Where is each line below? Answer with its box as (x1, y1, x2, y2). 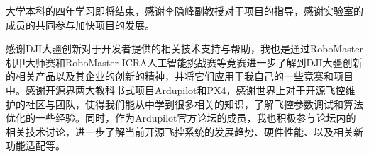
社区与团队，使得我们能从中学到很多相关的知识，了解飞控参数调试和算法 (25, 96, 363, 111)
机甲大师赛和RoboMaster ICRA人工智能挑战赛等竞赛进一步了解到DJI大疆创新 (6, 54, 363, 69)
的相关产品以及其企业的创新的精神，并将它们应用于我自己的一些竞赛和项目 (6, 69, 353, 83)
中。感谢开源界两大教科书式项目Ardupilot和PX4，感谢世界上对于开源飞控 (6, 82, 346, 97)
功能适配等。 (6, 138, 65, 153)
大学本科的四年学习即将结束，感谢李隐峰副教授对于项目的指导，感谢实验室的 (6, 4, 363, 18)
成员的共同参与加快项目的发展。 (6, 17, 155, 32)
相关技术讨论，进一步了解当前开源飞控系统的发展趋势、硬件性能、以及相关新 (6, 124, 363, 139)
